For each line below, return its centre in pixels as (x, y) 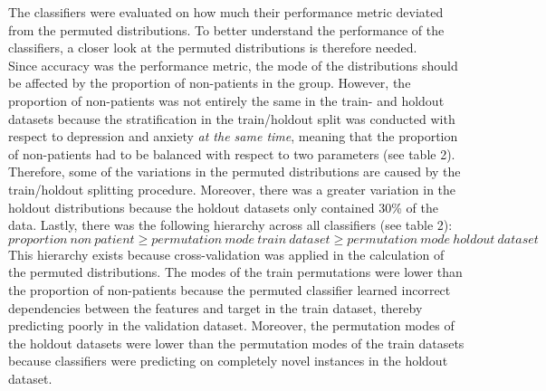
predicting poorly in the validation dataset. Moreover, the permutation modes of (231, 325)
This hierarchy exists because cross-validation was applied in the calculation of (226, 254)
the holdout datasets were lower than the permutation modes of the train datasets (236, 343)
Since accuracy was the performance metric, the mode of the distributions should (233, 65)
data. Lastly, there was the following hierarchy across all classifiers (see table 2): (230, 225)
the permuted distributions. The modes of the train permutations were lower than (235, 272)
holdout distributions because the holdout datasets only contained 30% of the (223, 207)
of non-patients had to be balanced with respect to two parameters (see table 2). (232, 153)
